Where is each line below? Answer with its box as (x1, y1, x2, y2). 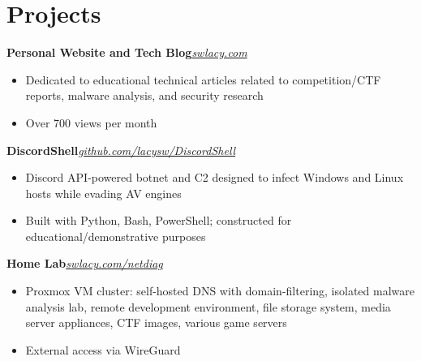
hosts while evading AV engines (25, 184, 182, 201)
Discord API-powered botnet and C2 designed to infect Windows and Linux (25, 169, 404, 186)
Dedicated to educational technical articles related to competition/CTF (25, 71, 381, 88)
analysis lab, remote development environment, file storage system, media (25, 298, 391, 315)
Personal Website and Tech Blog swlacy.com (6, 44, 247, 61)
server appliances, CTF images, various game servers (25, 314, 287, 331)
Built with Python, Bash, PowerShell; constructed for (25, 212, 292, 229)
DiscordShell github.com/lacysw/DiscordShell (6, 141, 236, 158)
